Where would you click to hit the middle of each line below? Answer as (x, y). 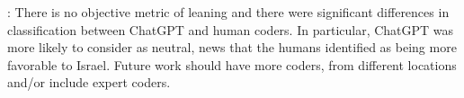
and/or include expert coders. (89, 82)
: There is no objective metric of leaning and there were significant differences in (228, 12)
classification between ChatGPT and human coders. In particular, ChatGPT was (231, 29)
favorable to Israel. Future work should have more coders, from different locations (232, 64)
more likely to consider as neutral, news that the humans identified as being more (232, 47)
